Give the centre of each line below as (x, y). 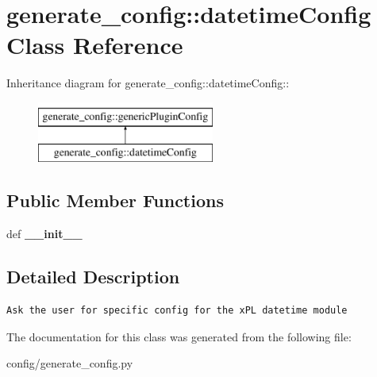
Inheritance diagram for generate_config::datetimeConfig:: (148, 83)
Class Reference (95, 45)
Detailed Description (93, 277)
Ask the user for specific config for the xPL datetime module (177, 311)
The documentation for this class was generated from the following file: (179, 336)
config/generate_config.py (70, 363)
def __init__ (44, 234)
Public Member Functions (115, 200)
